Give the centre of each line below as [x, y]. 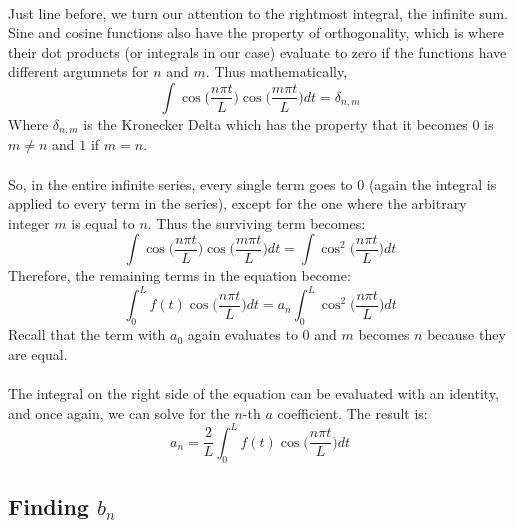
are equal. [38, 353]
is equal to [103, 222]
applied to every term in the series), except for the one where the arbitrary [237, 203]
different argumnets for [78, 71]
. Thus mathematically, [276, 71]
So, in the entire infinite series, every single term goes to [180, 183]
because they [466, 334]
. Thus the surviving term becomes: [256, 222]
